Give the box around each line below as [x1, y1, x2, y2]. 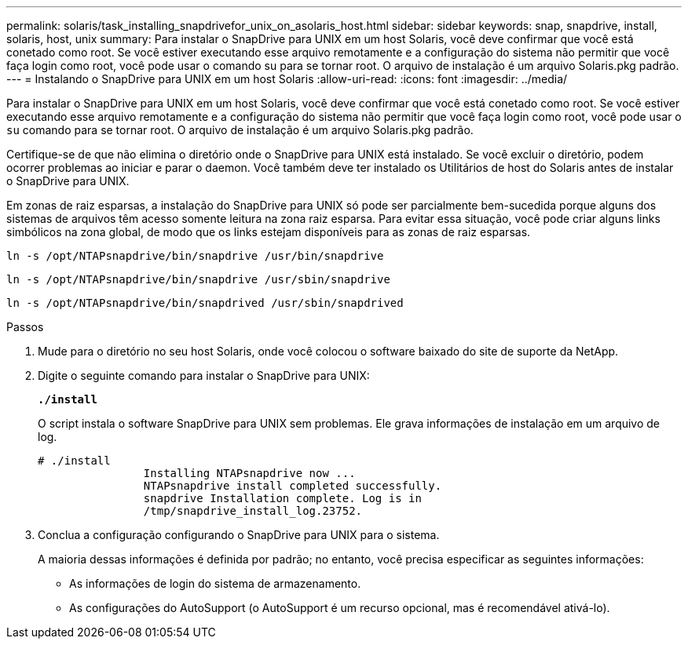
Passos [6, 320, 44, 333]
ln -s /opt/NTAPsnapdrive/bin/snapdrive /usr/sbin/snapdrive [6, 273, 390, 286]
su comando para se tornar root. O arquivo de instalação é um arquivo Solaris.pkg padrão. [6, 123, 474, 137]
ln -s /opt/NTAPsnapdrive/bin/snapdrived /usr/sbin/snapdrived [6, 297, 404, 309]
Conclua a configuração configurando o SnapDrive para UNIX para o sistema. [38, 528, 440, 541]
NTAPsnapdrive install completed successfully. [143, 479, 442, 492]
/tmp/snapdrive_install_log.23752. [143, 505, 363, 517]
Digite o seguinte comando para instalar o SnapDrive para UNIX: [38, 369, 370, 382]
